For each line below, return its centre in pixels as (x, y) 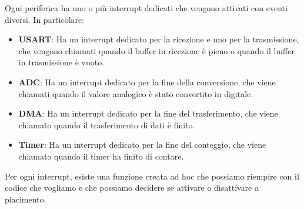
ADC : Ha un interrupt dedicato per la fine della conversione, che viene (147, 82)
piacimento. (26, 199)
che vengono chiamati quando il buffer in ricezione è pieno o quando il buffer (156, 50)
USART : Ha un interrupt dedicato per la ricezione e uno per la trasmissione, (159, 39)
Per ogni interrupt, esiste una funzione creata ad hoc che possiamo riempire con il (152, 176)
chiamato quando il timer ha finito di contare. (101, 156)
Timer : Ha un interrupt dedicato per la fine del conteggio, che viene (142, 145)
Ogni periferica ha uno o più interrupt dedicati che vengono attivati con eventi (146, 8)
